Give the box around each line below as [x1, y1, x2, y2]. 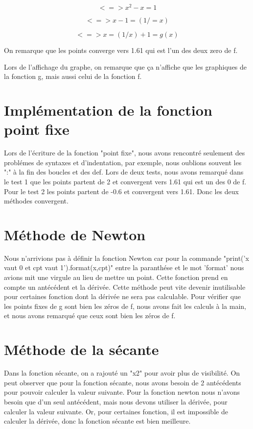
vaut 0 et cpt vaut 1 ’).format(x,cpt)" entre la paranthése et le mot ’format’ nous [4, 262, 244, 273]
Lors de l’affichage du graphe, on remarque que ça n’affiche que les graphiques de [4, 61, 247, 72]
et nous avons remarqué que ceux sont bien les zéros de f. [4, 310, 176, 321]
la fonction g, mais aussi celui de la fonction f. [4, 71, 142, 81]
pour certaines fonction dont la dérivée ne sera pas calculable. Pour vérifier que [4, 291, 241, 302]
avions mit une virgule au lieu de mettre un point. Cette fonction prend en [4, 272, 228, 282]
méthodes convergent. [4, 196, 69, 206]
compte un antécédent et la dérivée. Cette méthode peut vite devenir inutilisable [4, 281, 246, 292]
